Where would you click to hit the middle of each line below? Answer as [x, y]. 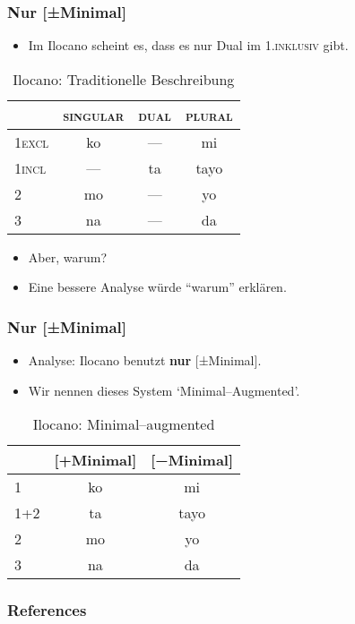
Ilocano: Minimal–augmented [124, 424]
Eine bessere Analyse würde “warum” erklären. [157, 287]
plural [209, 115]
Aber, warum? [67, 256]
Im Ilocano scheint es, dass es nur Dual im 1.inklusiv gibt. [188, 45]
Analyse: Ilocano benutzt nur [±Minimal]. [145, 360]
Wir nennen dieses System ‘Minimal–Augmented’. [164, 390]
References [47, 610]
